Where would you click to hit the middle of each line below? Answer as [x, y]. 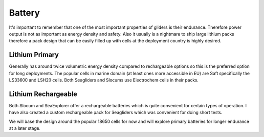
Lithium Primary [34, 55]
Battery [24, 13]
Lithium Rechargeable [43, 94]
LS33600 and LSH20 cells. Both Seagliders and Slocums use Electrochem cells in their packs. [104, 80]
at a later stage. [25, 128]
